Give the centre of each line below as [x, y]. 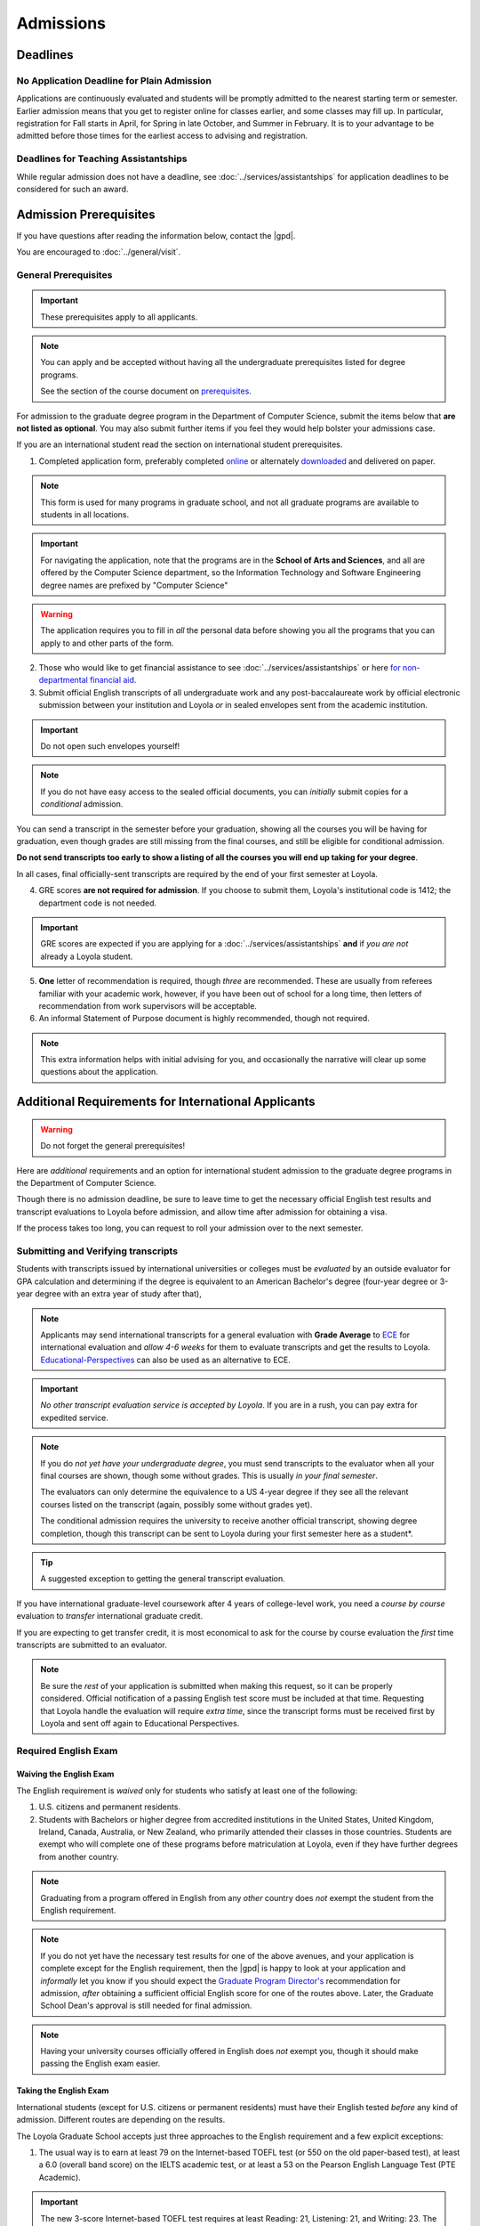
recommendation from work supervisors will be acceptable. [148, 1005]
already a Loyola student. [87, 956]
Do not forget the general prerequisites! [113, 1146]
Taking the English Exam [63, 2091]
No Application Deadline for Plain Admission [114, 80]
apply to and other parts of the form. [107, 643]
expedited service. [74, 1418]
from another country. [79, 1856]
